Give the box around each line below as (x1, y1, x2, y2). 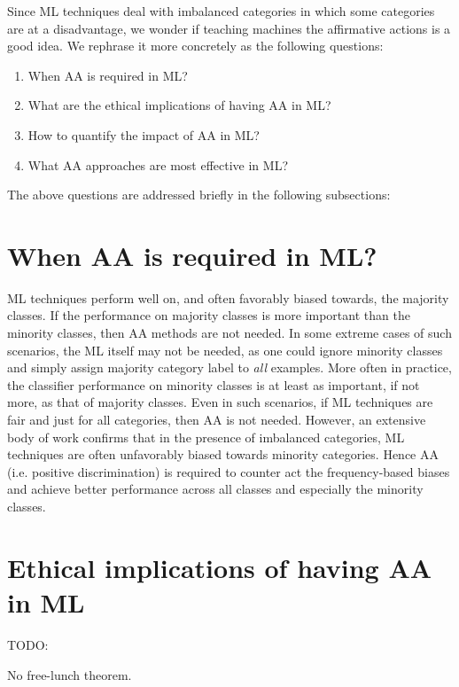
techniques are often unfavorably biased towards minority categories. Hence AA (7, 445, 439, 464)
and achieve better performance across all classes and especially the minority (7, 480, 424, 498)
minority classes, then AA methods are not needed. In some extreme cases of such (7, 324, 452, 342)
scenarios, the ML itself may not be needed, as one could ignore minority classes (7, 340, 443, 359)
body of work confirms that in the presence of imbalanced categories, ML (7, 427, 405, 446)
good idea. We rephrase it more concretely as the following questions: (7, 36, 384, 55)
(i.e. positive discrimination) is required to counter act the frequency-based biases (7, 462, 450, 480)
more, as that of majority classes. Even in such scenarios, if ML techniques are (7, 393, 433, 411)
